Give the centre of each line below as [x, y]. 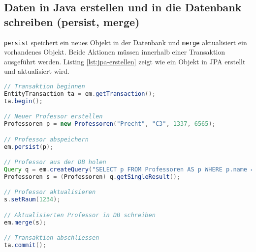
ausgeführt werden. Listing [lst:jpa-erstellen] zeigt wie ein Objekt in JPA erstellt [125, 61]
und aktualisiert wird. [37, 71]
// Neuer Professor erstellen [53, 117]
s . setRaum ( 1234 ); [32, 200]
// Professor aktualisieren [50, 192]
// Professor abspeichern [46, 139]
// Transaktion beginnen [45, 87]
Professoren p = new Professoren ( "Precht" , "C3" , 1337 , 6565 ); [110, 124]
